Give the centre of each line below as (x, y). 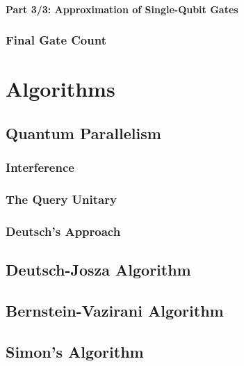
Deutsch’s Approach (63, 231)
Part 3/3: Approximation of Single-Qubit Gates (122, 9)
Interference (40, 167)
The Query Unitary (61, 199)
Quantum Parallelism (83, 133)
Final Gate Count (56, 40)
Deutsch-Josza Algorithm (98, 270)
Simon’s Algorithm (75, 351)
